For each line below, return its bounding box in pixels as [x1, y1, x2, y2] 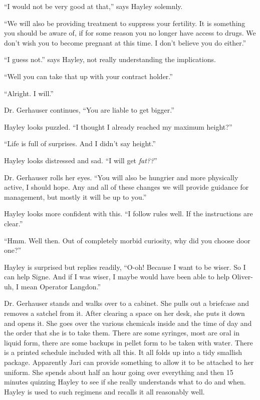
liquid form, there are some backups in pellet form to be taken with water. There [4, 337, 253, 347]
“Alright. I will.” [4, 88, 54, 98]
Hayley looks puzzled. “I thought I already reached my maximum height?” [4, 121, 232, 132]
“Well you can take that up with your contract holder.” [4, 71, 173, 81]
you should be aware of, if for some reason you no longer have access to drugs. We [4, 28, 256, 38]
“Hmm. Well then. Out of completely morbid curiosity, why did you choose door [4, 235, 250, 245]
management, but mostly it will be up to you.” [4, 191, 147, 202]
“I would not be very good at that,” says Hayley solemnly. [4, 1, 183, 11]
